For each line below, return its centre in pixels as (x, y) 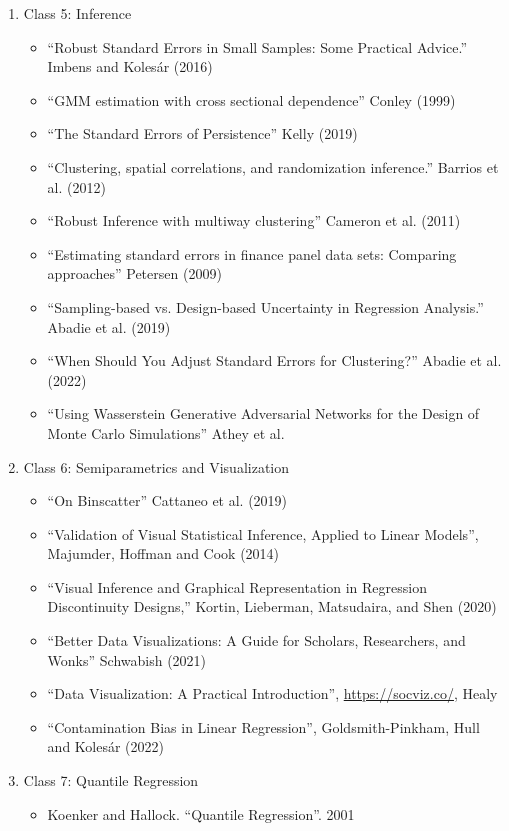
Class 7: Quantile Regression (111, 780)
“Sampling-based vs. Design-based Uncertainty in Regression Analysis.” (265, 306)
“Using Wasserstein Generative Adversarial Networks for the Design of (263, 413)
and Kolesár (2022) (105, 746)
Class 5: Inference (77, 13)
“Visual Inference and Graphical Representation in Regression (237, 586)
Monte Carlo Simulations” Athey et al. (166, 432)
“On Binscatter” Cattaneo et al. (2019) (167, 500)
